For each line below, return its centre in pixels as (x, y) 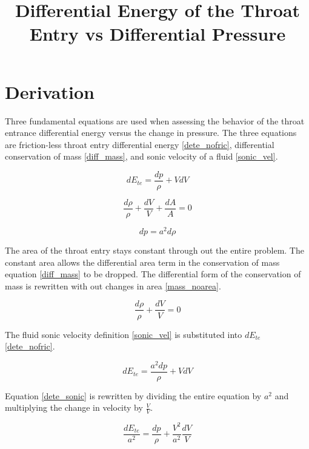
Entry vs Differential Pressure (158, 34)
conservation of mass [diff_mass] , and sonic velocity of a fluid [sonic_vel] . (141, 156)
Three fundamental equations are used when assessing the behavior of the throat (155, 120)
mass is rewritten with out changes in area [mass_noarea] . (113, 285)
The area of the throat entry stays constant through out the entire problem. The (154, 250)
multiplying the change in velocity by (74, 407)
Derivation (50, 91)
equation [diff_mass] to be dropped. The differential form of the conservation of (153, 274)
